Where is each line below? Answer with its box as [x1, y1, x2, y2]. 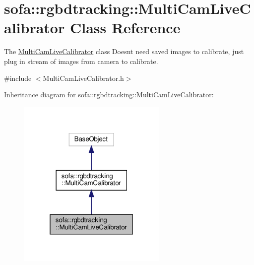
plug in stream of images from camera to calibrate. [4, 56, 158, 66]
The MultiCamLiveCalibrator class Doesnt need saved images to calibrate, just [4, 46, 244, 57]
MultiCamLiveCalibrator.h [43, 72, 124, 83]
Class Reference [69, 17, 181, 38]
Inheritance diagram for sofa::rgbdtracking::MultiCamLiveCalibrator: [4, 89, 214, 100]
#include [4, 72, 32, 83]
